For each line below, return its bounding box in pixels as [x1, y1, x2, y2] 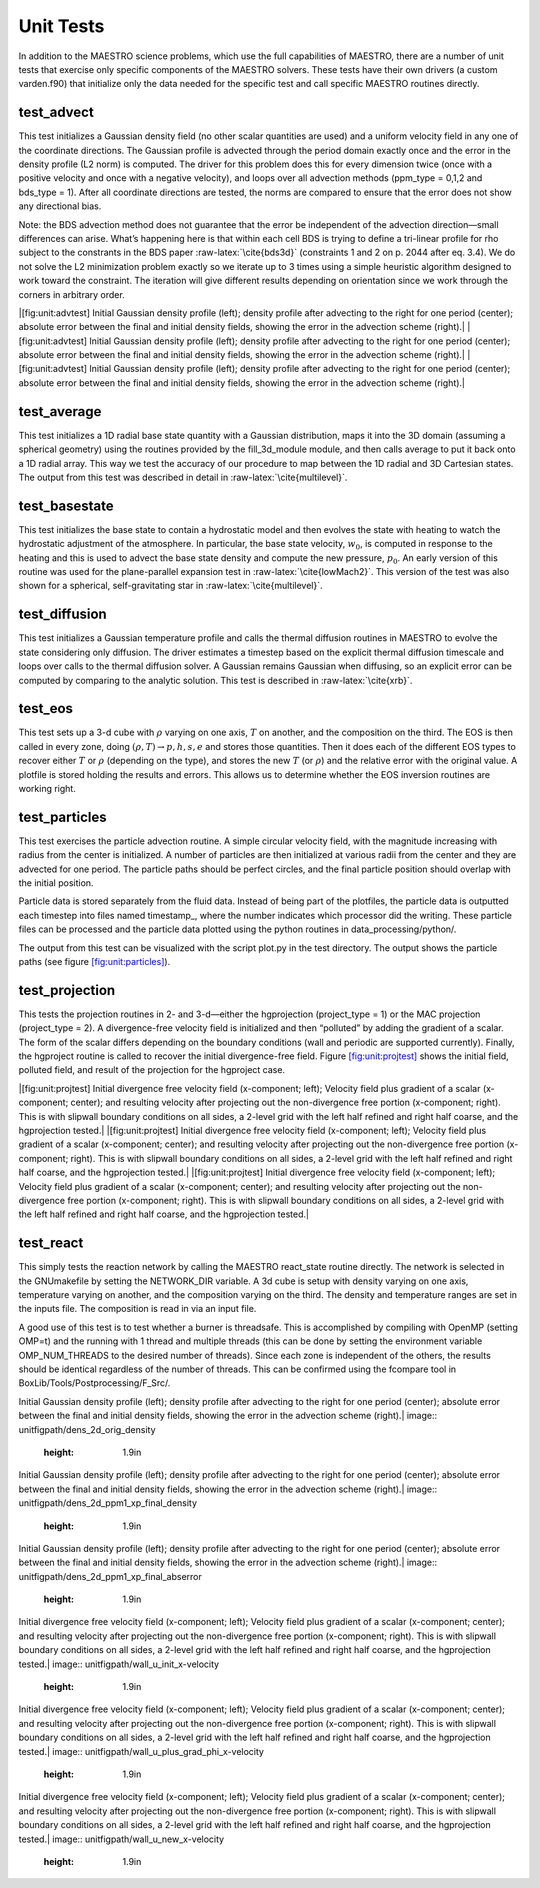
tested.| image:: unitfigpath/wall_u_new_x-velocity [18, 1833, 225, 1845]
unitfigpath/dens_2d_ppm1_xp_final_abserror [18, 1570, 202, 1582]
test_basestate [18, 497, 114, 514]
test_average [18, 403, 102, 420]
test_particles [18, 808, 107, 825]
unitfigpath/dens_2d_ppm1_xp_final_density [18, 1497, 198, 1509]
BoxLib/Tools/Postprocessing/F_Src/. [18, 1377, 171, 1389]
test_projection [18, 981, 116, 999]
